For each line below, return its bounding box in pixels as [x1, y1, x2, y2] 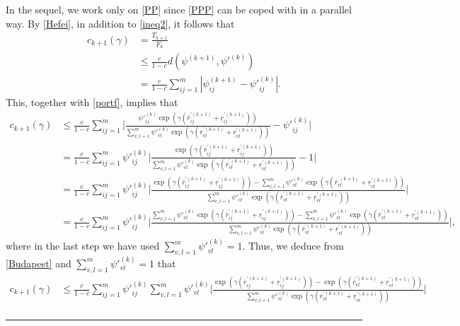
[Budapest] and [6, 255, 71, 270]
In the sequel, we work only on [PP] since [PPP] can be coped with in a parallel [6, 2, 352, 16]
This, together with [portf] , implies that [6, 95, 178, 110]
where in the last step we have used [6, 238, 160, 253]
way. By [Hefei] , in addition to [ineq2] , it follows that [6, 16, 235, 30]
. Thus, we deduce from [242, 238, 345, 253]
